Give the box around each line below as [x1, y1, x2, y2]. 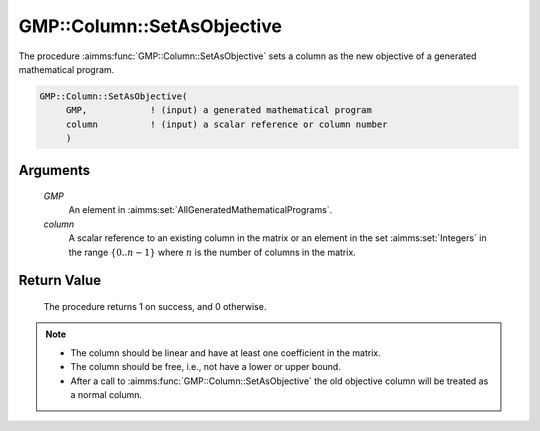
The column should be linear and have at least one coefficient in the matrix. [70, 346, 381, 359]
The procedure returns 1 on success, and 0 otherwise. [43, 301, 267, 313]
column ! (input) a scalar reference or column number [65, 118, 388, 130]
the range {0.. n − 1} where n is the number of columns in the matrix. [68, 246, 357, 258]
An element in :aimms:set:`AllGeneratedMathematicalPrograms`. [68, 204, 333, 216]
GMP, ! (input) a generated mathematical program [65, 105, 372, 116]
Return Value [18, 272, 102, 289]
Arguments [18, 161, 91, 179]
